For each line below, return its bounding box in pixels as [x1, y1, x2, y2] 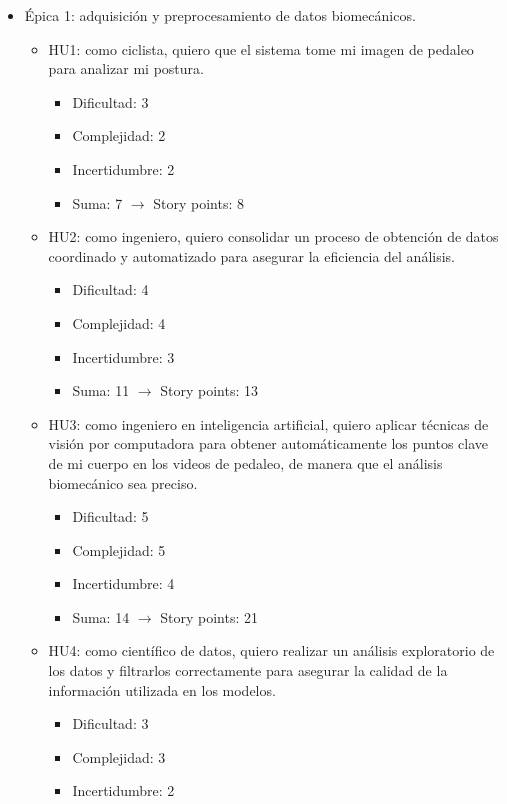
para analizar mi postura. [48, 58, 204, 79]
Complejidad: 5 [72, 539, 166, 560]
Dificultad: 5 [72, 506, 149, 527]
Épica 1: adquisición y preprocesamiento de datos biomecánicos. [24, 5, 416, 25]
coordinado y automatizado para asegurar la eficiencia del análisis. [48, 245, 455, 266]
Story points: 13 [160, 380, 258, 401]
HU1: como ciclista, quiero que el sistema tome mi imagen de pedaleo [48, 38, 474, 59]
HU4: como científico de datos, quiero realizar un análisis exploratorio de [48, 640, 495, 661]
